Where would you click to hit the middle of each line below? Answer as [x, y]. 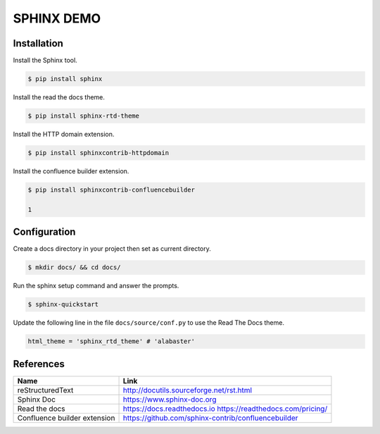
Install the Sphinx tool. [45, 61]
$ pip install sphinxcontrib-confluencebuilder [111, 190]
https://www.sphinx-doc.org [170, 399]
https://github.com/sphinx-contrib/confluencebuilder [210, 418]
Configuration [44, 232]
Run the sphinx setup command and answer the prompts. [96, 286]
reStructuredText [45, 390]
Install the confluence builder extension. [71, 171]
